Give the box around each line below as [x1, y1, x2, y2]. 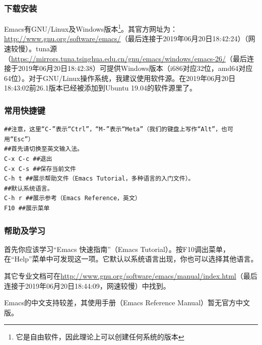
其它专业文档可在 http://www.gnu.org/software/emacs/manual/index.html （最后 [4, 271, 257, 281]
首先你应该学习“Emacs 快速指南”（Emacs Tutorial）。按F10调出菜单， [4, 243, 230, 254]
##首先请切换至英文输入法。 [4, 145, 84, 153]
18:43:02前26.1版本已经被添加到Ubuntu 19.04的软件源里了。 [4, 82, 196, 93]
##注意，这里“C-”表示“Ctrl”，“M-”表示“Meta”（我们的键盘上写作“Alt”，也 [4, 126, 227, 133]
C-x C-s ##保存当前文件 [4, 165, 76, 172]
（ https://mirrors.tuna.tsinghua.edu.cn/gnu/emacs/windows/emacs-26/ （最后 [4, 53, 247, 63]
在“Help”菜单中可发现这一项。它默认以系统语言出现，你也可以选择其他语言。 [4, 253, 258, 264]
